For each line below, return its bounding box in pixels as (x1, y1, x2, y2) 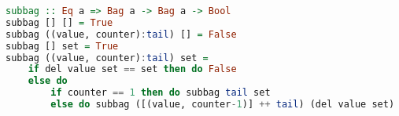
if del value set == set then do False (28, 63, 237, 75)
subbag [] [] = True (6, 16, 113, 28)
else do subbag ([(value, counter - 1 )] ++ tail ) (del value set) (50, 99, 395, 110)
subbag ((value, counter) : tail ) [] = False (6, 28, 237, 40)
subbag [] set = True (6, 40, 119, 52)
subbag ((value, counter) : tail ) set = (6, 52, 209, 63)
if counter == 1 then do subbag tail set (50, 87, 271, 99)
